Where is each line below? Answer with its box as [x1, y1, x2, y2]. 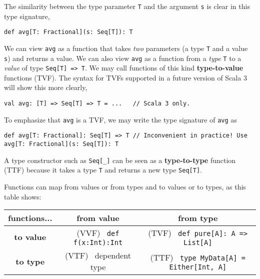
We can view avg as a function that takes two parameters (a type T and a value [4, 42, 248, 53]
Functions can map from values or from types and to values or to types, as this [4, 181, 246, 191]
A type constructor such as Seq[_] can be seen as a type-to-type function [4, 154, 236, 165]
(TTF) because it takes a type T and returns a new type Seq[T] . [4, 164, 202, 175]
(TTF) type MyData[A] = [150, 251, 245, 263]
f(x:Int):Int [73, 238, 123, 247]
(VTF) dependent [65, 249, 131, 261]
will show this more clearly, [4, 82, 87, 92]
